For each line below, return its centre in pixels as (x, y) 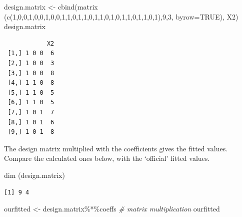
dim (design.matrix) (34, 175)
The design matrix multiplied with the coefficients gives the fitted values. (116, 148)
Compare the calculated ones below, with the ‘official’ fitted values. (107, 158)
